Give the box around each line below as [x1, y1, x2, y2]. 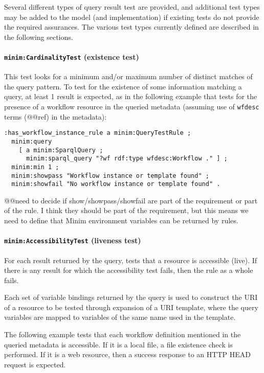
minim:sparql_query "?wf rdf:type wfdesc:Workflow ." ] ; [26, 155, 228, 162]
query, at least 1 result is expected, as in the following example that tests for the [4, 91, 257, 102]
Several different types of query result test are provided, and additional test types [4, 2, 260, 12]
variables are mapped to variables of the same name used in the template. [4, 312, 236, 322]
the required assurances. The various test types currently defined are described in [4, 21, 259, 32]
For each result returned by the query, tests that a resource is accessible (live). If [4, 254, 257, 265]
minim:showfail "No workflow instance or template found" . [11, 180, 221, 188]
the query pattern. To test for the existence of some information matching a [4, 81, 242, 91]
